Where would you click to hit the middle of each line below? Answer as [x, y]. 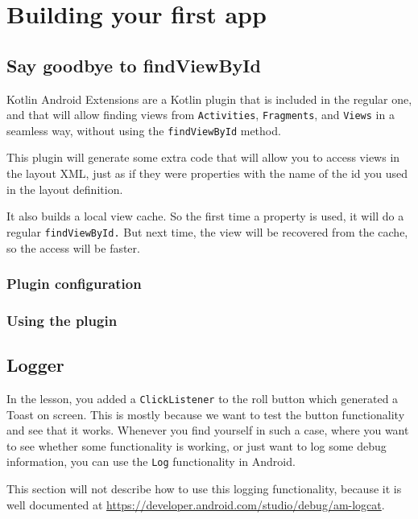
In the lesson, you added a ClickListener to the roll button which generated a [203, 398]
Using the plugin [62, 320]
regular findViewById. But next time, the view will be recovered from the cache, [207, 231]
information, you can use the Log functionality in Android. [151, 461]
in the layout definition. [65, 189]
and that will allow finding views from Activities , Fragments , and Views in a [201, 115]
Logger [35, 365]
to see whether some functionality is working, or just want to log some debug [197, 445]
